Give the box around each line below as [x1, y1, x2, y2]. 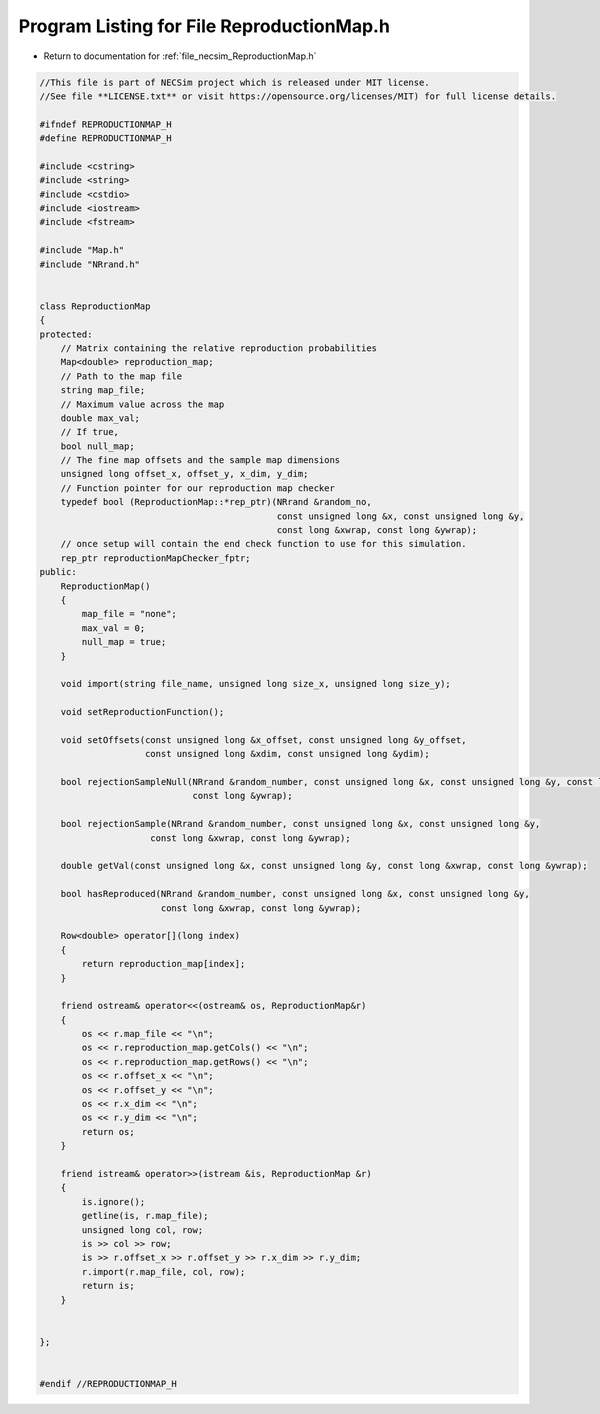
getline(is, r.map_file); [81, 1210, 209, 1222]
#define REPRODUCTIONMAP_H [39, 133, 172, 144]
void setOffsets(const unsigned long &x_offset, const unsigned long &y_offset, [60, 734, 467, 745]
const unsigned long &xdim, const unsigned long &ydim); [145, 748, 430, 760]
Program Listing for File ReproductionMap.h [18, 15, 390, 37]
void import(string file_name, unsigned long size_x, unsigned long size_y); [60, 678, 452, 690]
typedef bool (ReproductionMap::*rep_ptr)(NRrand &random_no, [60, 496, 372, 508]
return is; [81, 1280, 135, 1292]
